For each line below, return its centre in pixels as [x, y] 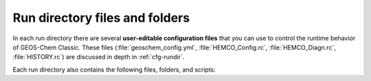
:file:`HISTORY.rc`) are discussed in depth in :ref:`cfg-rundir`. [99, 57]
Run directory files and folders [101, 18]
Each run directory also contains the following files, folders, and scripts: [114, 69]
